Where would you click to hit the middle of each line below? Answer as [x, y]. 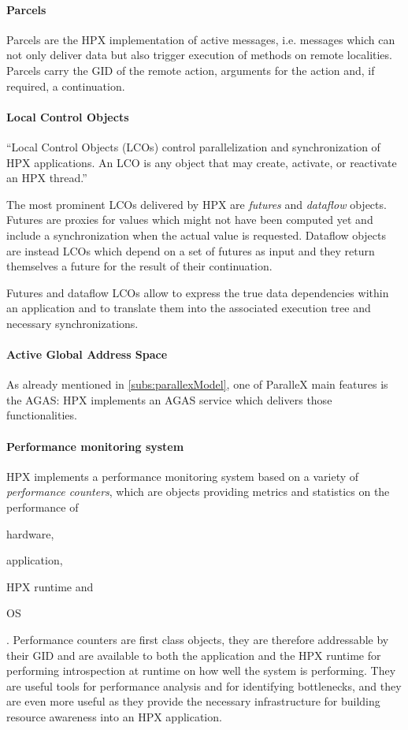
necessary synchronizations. [72, 323]
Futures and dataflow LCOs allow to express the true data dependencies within [198, 292]
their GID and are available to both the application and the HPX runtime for [194, 655]
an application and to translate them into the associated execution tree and [189, 308]
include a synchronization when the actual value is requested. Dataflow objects [197, 235]
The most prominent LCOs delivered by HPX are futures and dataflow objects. [197, 204]
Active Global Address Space [87, 354]
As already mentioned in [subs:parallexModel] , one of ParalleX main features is [197, 384]
